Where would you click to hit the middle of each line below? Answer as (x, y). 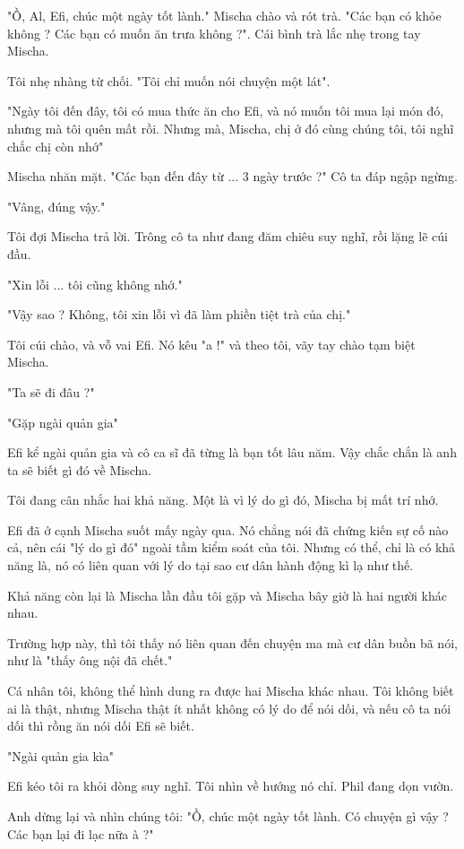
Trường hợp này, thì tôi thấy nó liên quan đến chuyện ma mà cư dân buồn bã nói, (232, 642)
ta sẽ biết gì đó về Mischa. (80, 469)
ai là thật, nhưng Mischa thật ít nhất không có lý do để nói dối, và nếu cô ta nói (229, 708)
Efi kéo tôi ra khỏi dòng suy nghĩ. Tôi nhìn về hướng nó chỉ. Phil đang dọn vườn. (231, 786)
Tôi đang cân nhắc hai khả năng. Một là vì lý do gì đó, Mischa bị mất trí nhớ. (223, 500)
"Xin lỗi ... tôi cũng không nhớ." (95, 284)
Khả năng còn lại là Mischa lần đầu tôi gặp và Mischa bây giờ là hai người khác (227, 595)
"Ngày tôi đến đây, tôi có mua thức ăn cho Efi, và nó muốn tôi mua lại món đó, (226, 111)
